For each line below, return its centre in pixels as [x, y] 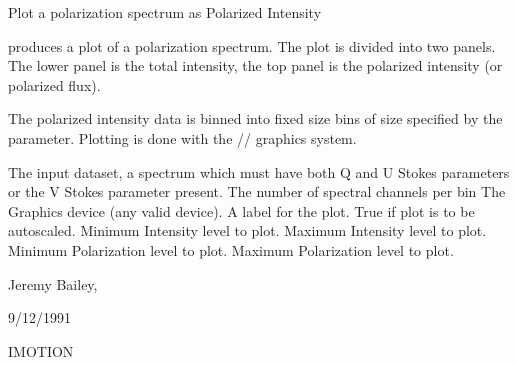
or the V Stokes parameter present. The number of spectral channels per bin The [257, 191]
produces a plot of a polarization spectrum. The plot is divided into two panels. [252, 45]
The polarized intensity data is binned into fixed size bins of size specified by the [255, 118]
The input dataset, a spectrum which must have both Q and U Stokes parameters [259, 171]
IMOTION [41, 350]
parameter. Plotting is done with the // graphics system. [182, 137]
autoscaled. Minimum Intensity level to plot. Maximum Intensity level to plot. [247, 230]
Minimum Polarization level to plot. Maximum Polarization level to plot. [231, 249]
